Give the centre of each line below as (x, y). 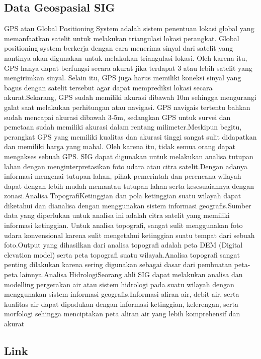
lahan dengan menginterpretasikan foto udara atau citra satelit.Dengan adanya (126, 166)
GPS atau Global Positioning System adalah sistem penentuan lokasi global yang (129, 28)
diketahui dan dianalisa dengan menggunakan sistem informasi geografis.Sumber (128, 205)
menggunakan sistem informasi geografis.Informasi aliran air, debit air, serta (122, 294)
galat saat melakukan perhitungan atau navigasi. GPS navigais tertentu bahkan (127, 107)
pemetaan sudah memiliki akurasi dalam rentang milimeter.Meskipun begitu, (123, 127)
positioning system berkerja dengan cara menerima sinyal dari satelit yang (119, 48)
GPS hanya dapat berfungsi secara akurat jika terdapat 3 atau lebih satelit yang (128, 68)
